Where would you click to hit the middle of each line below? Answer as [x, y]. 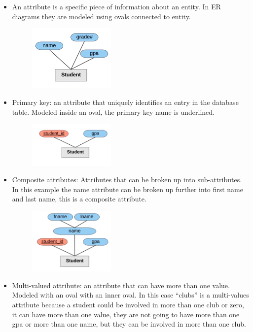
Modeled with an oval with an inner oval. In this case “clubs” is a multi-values [130, 295]
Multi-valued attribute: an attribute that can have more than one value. [121, 285]
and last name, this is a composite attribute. [79, 199]
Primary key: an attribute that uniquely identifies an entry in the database [125, 102]
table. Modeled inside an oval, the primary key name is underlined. [113, 112]
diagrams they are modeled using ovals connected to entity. [101, 16]
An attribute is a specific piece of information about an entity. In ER [116, 6]
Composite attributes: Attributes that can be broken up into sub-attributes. [127, 180]
